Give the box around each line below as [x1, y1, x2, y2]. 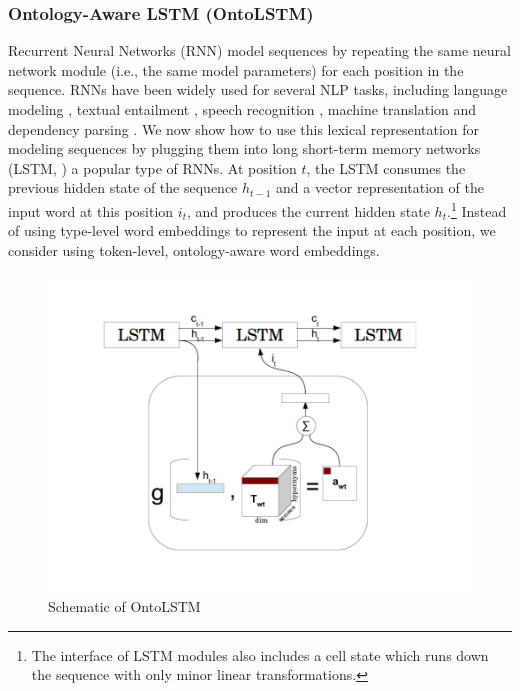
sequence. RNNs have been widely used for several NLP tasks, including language [8, 79, 508, 100]
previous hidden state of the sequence [8, 177, 238, 198]
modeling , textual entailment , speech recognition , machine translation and [8, 99, 477, 119]
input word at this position [8, 200, 174, 221]
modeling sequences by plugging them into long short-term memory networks [8, 138, 481, 159]
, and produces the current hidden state [186, 200, 430, 221]
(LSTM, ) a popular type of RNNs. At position [8, 157, 297, 178]
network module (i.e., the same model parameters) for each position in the [8, 59, 464, 80]
